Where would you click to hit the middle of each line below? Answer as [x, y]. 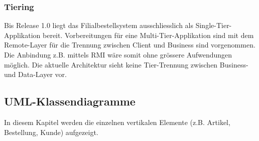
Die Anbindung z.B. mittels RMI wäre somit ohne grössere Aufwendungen [118, 54]
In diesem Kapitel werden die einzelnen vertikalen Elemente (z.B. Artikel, [117, 122]
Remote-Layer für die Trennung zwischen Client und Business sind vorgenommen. [130, 45]
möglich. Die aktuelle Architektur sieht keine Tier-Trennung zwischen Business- [126, 64]
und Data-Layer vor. [35, 74]
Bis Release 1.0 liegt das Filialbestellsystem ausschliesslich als [99, 25]
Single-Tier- [214, 25]
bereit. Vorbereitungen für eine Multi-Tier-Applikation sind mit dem [148, 35]
